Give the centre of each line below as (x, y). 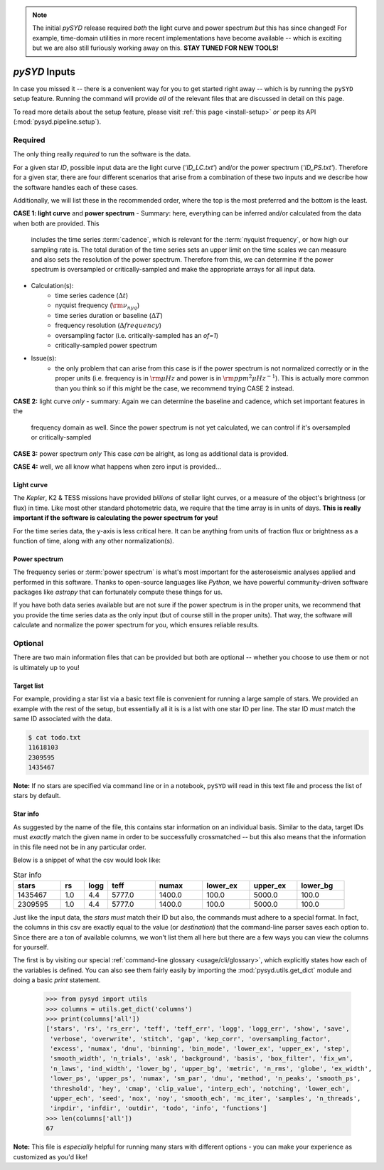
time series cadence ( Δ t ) (92, 296)
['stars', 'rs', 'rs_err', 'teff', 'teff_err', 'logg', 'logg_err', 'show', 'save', (198, 1029)
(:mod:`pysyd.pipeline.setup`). (57, 122)
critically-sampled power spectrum (106, 346)
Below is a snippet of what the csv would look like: (87, 860)
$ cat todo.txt (54, 737)
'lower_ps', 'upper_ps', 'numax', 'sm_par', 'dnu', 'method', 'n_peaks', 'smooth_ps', (206, 1079)
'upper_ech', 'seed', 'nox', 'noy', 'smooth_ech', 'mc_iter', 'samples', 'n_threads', (206, 1099)
